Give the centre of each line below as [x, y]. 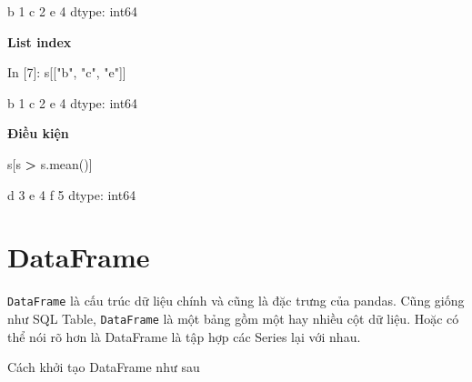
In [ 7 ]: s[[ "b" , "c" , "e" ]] [67, 72]
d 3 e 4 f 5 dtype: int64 [72, 194]
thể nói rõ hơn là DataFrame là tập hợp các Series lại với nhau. [184, 336]
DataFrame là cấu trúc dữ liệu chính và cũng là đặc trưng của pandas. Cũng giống [236, 301]
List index [40, 41]
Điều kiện [38, 133]
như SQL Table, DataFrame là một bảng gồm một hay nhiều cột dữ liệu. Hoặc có [233, 318]
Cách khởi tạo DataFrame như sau [104, 367]
